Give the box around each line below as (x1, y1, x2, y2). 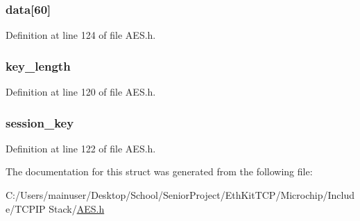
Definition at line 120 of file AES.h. (6, 85, 156, 99)
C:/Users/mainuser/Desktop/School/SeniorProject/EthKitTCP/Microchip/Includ (6, 188, 355, 202)
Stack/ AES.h (49, 201, 105, 215)
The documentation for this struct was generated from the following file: (6, 164, 313, 179)
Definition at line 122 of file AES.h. (6, 141, 156, 155)
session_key (6, 114, 74, 131)
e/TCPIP (6, 201, 46, 215)
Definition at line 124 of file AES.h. (6, 28, 156, 42)
